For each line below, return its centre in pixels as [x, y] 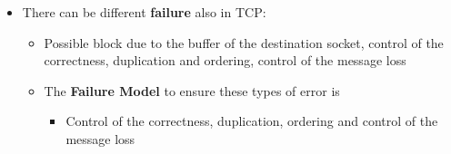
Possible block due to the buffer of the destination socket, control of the [244, 42]
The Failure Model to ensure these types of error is [192, 90]
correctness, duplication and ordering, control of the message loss [225, 60]
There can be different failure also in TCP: [144, 12]
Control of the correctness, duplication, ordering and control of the [252, 121]
